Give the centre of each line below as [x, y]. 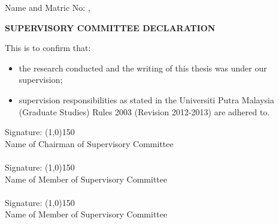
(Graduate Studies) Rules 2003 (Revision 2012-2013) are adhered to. [144, 111]
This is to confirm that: [48, 48]
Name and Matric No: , [48, 7]
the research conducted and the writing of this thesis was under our [143, 68]
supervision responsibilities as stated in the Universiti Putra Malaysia [146, 99]
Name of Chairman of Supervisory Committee [89, 143]
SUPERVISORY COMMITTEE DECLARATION [110, 27]
